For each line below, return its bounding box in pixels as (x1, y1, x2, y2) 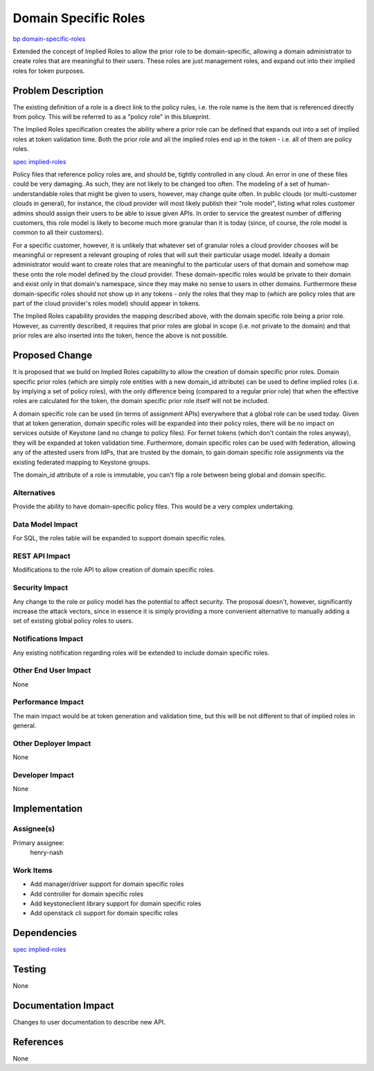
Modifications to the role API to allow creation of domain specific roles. (12, 565, 215, 574)
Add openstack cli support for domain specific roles (30, 909, 179, 917)
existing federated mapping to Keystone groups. (12, 458, 150, 466)
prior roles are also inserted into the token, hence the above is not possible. (12, 331, 229, 339)
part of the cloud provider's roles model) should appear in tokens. (12, 299, 201, 308)
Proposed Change (12, 350, 93, 362)
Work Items (12, 865, 53, 875)
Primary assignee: (12, 838, 65, 847)
